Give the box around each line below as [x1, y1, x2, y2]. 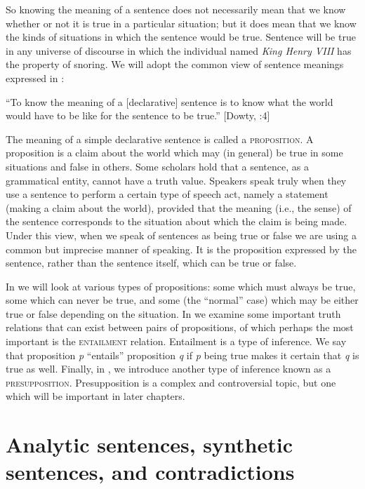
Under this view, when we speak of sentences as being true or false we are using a [6, 227, 357, 242]
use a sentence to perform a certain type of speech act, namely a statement [6, 187, 328, 201]
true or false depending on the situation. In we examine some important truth [6, 306, 341, 321]
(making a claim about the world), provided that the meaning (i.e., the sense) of [6, 200, 352, 215]
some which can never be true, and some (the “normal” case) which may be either [6, 293, 359, 307]
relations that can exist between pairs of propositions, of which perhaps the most [6, 320, 354, 335]
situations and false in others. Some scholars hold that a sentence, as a [6, 159, 309, 173]
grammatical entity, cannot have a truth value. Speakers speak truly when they [6, 173, 347, 187]
